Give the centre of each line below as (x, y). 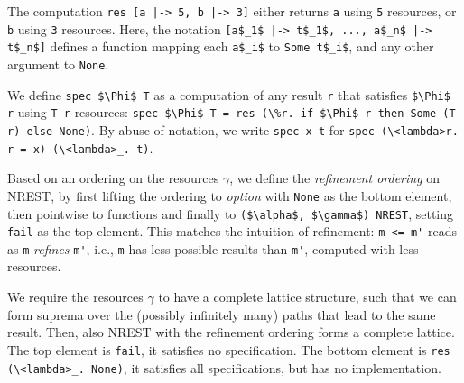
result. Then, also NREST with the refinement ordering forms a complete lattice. (231, 332)
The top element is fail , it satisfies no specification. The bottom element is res (229, 349)
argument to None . (58, 64)
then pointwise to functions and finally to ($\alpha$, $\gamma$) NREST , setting (231, 213)
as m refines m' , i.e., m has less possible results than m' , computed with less (213, 248)
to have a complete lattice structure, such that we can (307, 297)
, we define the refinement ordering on (335, 178)
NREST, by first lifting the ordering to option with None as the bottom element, (230, 195)
